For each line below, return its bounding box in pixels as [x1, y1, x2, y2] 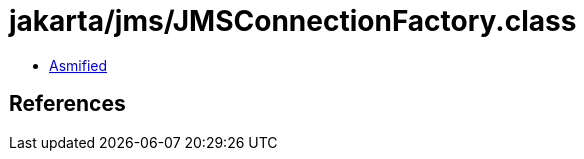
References [9, 91, 126, 117]
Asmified [49, 56, 108, 74]
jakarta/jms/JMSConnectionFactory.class [9, 4, 577, 38]
